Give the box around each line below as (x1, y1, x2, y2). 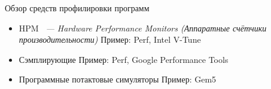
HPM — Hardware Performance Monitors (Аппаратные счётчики (19, 21, 267, 34)
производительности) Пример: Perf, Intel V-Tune (19, 33, 201, 46)
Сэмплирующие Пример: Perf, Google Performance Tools (19, 53, 229, 65)
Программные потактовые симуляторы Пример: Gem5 (19, 73, 217, 85)
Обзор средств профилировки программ (5, 2, 150, 14)
